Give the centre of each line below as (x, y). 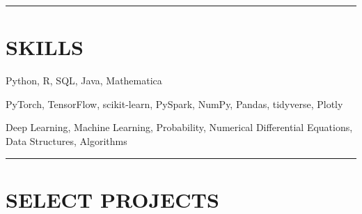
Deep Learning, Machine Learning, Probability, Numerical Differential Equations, (179, 127)
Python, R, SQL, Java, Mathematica (84, 81)
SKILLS (45, 47)
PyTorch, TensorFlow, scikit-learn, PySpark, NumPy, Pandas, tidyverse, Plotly (174, 104)
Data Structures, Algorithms (66, 140)
